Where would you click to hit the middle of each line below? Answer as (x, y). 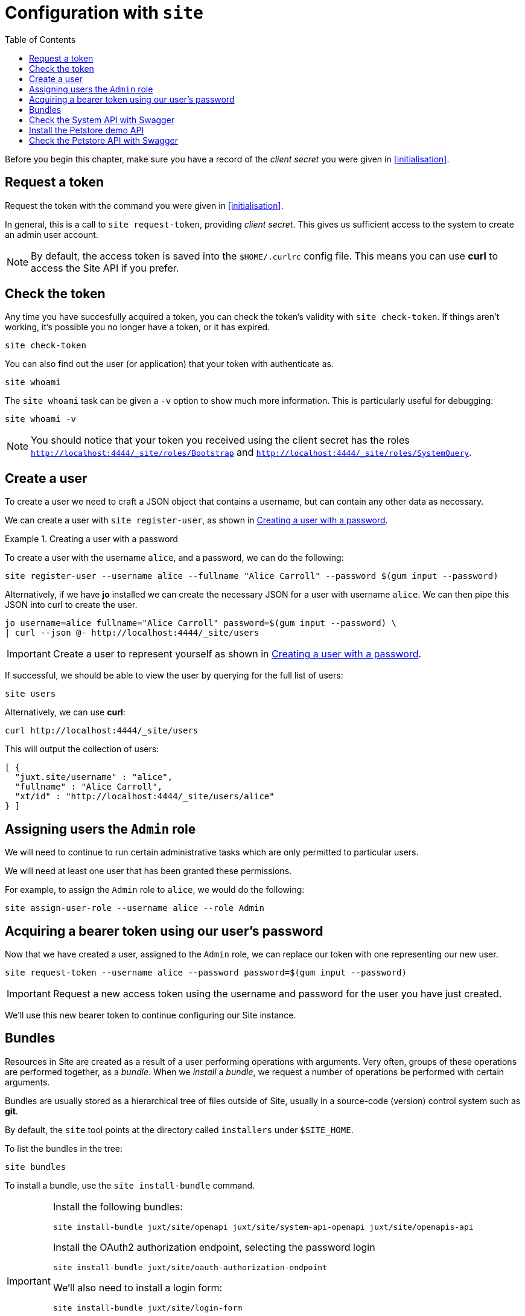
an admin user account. (52, 234)
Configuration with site (104, 13)
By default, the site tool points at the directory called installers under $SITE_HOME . (179, 1129)
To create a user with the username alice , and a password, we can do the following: (174, 558)
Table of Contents (40, 39)
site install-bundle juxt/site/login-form (148, 1308)
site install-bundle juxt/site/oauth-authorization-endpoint (190, 1267)
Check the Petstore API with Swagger (103, 140)
